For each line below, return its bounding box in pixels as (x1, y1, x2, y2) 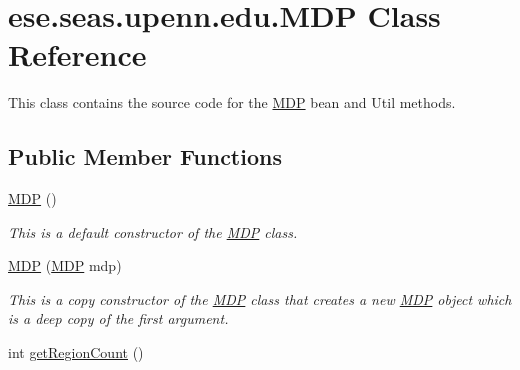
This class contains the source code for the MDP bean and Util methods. (8, 92, 456, 113)
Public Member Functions (8, 141, 282, 172)
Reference (8, 34, 147, 75)
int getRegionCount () (8, 342, 144, 363)
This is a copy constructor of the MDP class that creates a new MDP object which (8, 288, 512, 309)
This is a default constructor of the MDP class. (8, 221, 298, 242)
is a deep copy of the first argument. (8, 308, 229, 329)
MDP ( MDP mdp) (8, 255, 122, 276)
